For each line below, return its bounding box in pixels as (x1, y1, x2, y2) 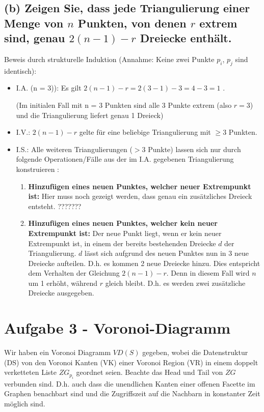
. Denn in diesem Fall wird (166, 268, 250, 278)
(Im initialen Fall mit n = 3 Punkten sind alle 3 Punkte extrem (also (16, 99, 232, 110)
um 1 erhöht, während (28, 277, 98, 288)
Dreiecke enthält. (140, 30, 232, 46)
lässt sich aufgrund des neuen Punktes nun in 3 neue (85, 248, 249, 258)
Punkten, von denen (77, 15, 187, 31)
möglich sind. (4, 398, 45, 408)
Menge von (4, 15, 64, 31)
